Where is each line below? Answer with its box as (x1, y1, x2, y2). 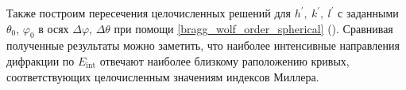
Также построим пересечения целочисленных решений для (6, 5, 292, 21)
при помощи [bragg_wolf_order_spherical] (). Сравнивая (114, 20, 393, 36)
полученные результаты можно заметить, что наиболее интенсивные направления (6, 37, 400, 54)
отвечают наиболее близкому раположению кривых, (99, 52, 350, 69)
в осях (38, 20, 69, 36)
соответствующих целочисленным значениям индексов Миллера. (6, 68, 319, 84)
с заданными (338, 5, 399, 21)
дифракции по (6, 52, 75, 69)
